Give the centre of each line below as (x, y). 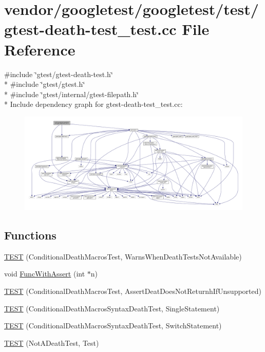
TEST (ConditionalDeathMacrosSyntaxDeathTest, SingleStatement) (112, 308)
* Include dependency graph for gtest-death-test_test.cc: (93, 104)
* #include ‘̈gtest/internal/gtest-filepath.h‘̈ (71, 94)
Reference (40, 49)
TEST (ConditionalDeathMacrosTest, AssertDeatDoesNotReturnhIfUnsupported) (133, 291)
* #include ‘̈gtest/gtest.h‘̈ (45, 84)
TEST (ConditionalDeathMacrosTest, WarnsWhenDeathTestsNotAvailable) (123, 256)
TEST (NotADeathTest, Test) (52, 342)
